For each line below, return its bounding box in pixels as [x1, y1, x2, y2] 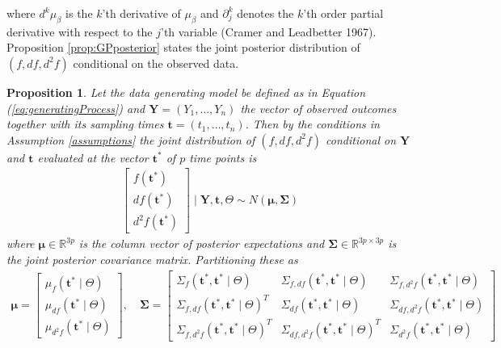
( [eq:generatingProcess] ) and [6, 99, 145, 116]
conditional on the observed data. [73, 54, 239, 71]
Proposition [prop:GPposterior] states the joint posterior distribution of [6, 39, 360, 56]
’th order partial [303, 5, 384, 21]
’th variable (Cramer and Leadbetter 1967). [161, 23, 377, 40]
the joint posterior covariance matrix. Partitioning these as [6, 251, 298, 268]
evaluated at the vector [37, 149, 149, 166]
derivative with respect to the [6, 23, 153, 40]
